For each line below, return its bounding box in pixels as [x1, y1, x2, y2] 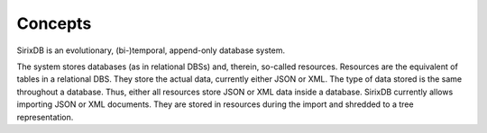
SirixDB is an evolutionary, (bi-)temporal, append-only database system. [16, 45, 286, 56]
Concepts [16, 13, 92, 33]
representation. [16, 111, 74, 122]
